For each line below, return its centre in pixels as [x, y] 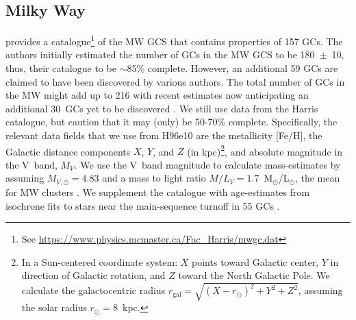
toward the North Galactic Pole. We [254, 275]
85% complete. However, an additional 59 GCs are [232, 68]
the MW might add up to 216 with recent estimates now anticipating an [157, 95]
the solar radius [54, 307]
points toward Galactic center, [255, 261]
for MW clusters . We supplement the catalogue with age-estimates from [158, 192]
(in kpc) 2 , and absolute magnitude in [265, 150]
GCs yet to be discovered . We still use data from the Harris [192, 108]
